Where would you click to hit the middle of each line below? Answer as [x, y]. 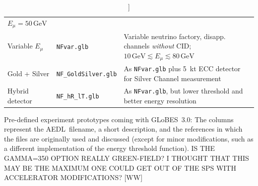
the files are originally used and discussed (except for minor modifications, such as [129, 138]
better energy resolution [160, 100]
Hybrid [18, 90]
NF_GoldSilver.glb [87, 74]
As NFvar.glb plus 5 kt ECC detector [182, 69]
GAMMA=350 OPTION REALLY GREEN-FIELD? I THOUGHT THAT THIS [127, 158]
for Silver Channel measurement [172, 78]
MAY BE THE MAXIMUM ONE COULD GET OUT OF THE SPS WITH [120, 167]
